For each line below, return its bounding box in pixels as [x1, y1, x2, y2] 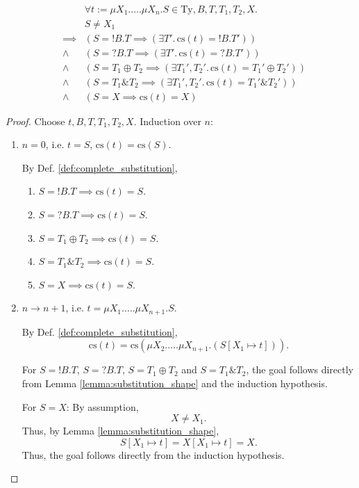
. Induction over [133, 113, 201, 128]
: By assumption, [66, 399, 139, 414]
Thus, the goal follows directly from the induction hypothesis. [22, 447, 285, 462]
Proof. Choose [6, 113, 65, 128]
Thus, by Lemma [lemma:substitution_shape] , [22, 423, 219, 438]
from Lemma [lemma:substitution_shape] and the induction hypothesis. [22, 376, 328, 391]
